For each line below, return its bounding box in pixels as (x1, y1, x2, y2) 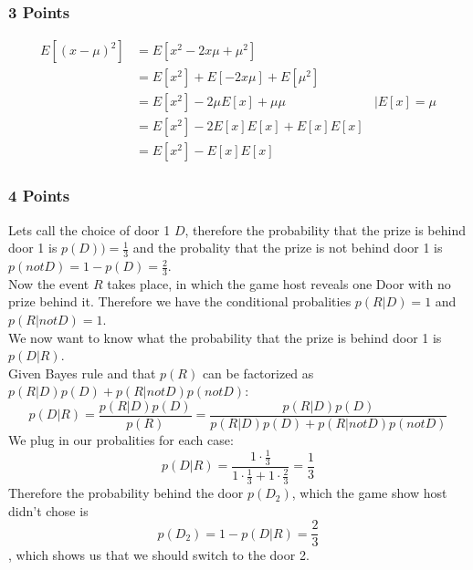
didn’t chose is (8, 501, 89, 520)
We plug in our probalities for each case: (8, 430, 234, 450)
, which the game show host (291, 483, 447, 503)
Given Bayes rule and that (8, 363, 156, 382)
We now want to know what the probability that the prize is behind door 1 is (8, 327, 442, 347)
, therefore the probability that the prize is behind (184, 220, 466, 239)
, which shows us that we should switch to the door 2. (8, 545, 310, 565)
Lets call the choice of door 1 (8, 220, 171, 239)
